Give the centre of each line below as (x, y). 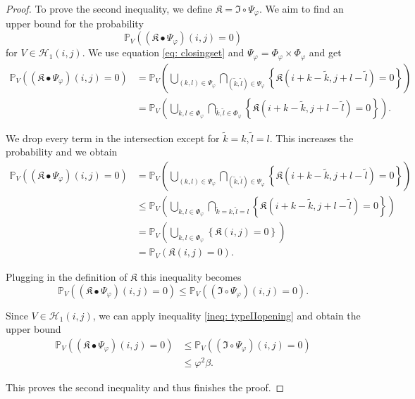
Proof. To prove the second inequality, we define (109, 8)
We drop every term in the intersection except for (113, 138)
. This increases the (311, 138)
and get (325, 52)
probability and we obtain (62, 152)
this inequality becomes (191, 277)
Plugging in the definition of (67, 277)
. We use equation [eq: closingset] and (163, 52)
